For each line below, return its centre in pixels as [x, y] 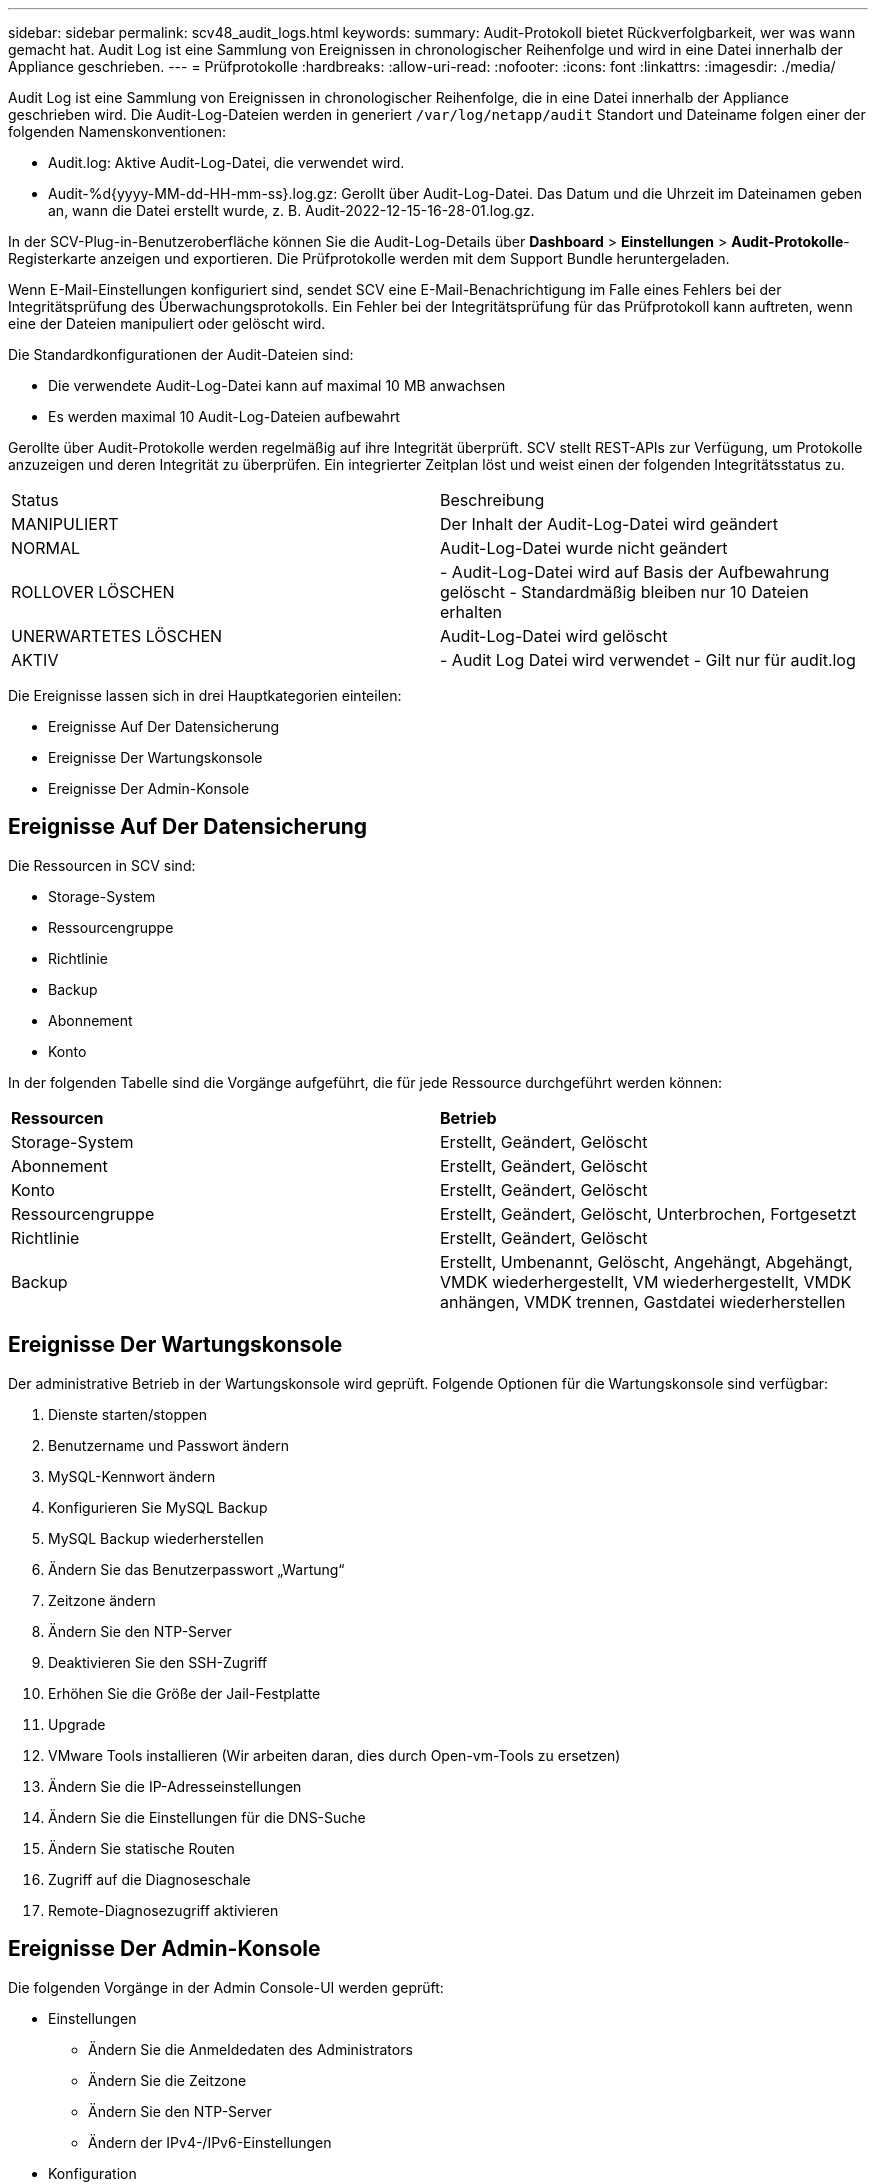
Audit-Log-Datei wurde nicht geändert [584, 548]
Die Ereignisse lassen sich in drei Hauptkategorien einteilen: [205, 695]
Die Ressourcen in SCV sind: [102, 865]
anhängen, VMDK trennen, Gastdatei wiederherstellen [643, 1301]
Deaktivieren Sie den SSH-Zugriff [158, 1662]
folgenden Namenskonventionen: [117, 131]
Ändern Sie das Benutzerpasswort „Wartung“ [196, 1569]
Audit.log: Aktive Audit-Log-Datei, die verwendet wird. [226, 162]
